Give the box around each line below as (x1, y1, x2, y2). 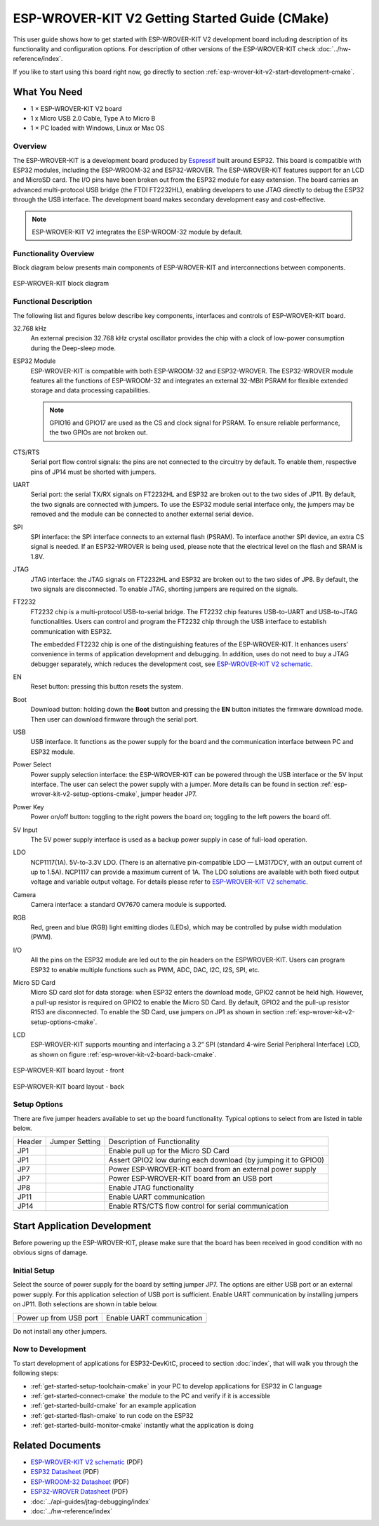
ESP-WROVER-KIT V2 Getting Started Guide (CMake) (13, 11, 329, 26)
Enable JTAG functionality (108, 1183, 194, 1193)
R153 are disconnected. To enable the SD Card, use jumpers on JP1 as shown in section (30, 1008, 284, 1016)
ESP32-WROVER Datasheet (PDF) (30, 1487, 128, 1496)
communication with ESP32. (30, 627, 112, 635)
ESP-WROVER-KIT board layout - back (13, 1082, 125, 1091)
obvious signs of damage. (13, 1248, 88, 1256)
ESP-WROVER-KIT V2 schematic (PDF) (30, 1458, 143, 1466)
